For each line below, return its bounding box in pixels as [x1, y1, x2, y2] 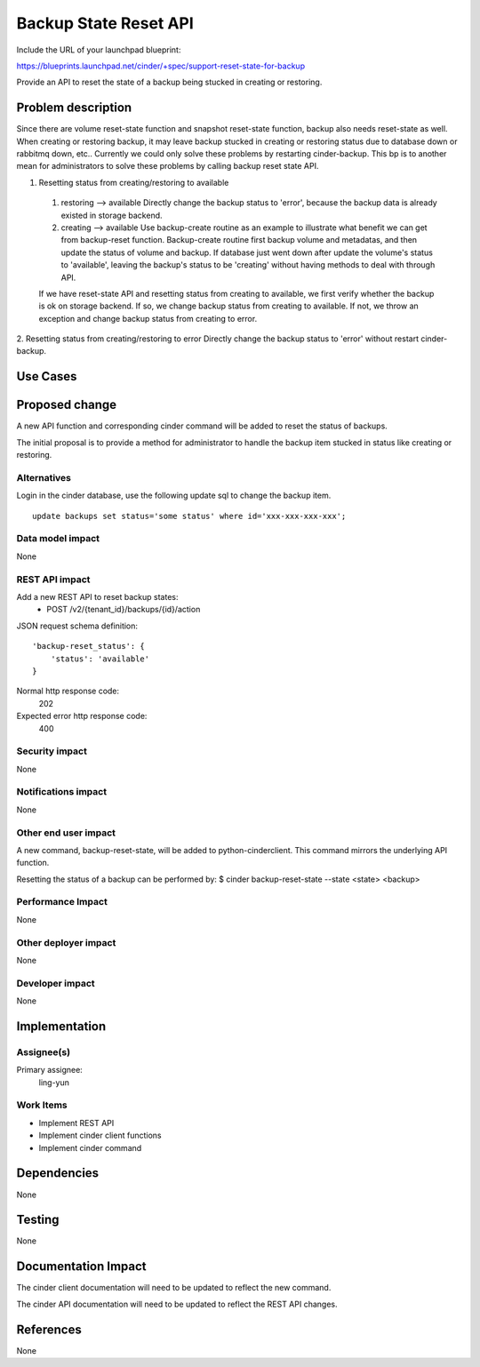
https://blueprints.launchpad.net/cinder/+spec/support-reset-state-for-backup [16, 60, 306, 71]
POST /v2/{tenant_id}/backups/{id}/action [46, 604, 201, 615]
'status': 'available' [50, 653, 150, 664]
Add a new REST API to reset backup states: [16, 592, 179, 602]
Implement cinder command [38, 1142, 142, 1153]
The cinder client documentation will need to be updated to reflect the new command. [16, 1283, 332, 1293]
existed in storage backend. [60, 210, 164, 220]
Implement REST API [38, 1117, 115, 1128]
